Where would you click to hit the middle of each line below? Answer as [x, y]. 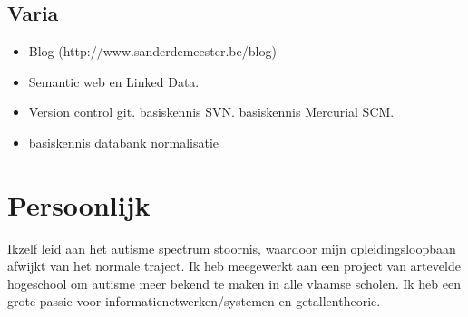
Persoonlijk [79, 204]
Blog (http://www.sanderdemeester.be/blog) [152, 51]
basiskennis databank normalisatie [123, 142]
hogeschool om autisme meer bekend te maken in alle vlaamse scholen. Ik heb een [234, 283]
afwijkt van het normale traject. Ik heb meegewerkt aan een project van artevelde [234, 266]
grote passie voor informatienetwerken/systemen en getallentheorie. [194, 301]
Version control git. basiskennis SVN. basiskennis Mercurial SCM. [211, 112]
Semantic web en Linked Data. [114, 81]
